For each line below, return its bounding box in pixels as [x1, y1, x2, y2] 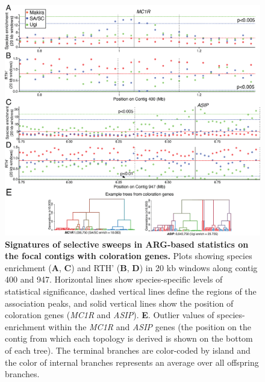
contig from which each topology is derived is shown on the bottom [5, 332, 253, 345]
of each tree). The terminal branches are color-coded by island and [5, 343, 251, 356]
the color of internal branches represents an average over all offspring [5, 355, 259, 368]
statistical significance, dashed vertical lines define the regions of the [5, 284, 257, 297]
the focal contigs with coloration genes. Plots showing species [5, 249, 252, 262]
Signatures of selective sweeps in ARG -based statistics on [5, 237, 249, 250]
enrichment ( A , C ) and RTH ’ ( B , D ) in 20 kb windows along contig [5, 261, 258, 274]
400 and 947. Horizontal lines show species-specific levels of [5, 273, 223, 286]
